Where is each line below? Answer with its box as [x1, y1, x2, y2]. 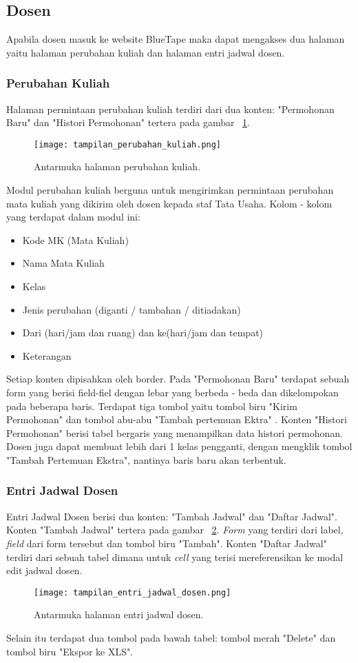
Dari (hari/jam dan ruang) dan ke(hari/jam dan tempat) [22, 325, 264, 340]
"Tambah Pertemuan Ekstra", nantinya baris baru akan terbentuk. [6, 452, 286, 467]
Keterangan [22, 348, 72, 363]
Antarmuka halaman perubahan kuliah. [34, 159, 201, 174]
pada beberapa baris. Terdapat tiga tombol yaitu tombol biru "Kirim [6, 398, 297, 413]
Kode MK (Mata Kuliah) [22, 232, 129, 247]
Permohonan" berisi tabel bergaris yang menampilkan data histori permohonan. [6, 425, 343, 440]
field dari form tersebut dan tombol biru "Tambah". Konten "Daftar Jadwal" [6, 535, 327, 550]
